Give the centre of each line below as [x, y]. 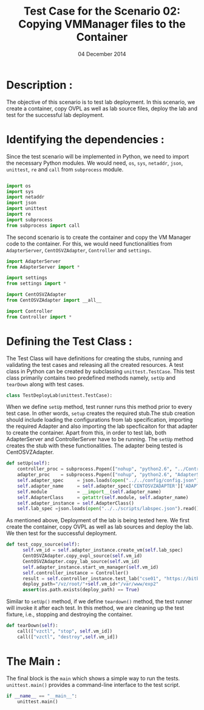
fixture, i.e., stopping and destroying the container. [70, 614]
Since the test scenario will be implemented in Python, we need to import [98, 156]
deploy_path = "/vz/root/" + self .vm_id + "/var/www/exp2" [90, 584]
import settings [27, 278]
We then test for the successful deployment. [62, 533]
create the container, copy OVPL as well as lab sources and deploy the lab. [100, 527]
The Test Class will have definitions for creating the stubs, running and [95, 358]
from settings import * [36, 284]
